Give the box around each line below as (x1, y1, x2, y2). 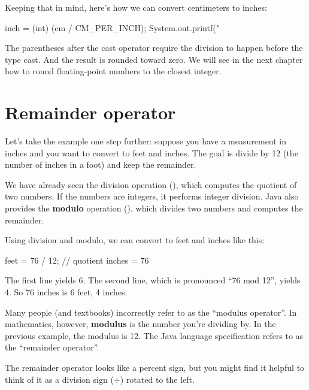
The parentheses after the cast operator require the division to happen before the (5, 41, 303, 54)
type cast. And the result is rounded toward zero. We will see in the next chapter (5, 53, 303, 65)
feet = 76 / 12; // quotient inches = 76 (5, 253, 149, 266)
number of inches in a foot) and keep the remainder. (5, 158, 196, 171)
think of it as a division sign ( (5, 373, 114, 385)
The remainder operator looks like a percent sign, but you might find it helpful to (5, 361, 305, 373)
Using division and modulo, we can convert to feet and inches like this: (5, 234, 265, 246)
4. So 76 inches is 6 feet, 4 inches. (5, 286, 128, 298)
